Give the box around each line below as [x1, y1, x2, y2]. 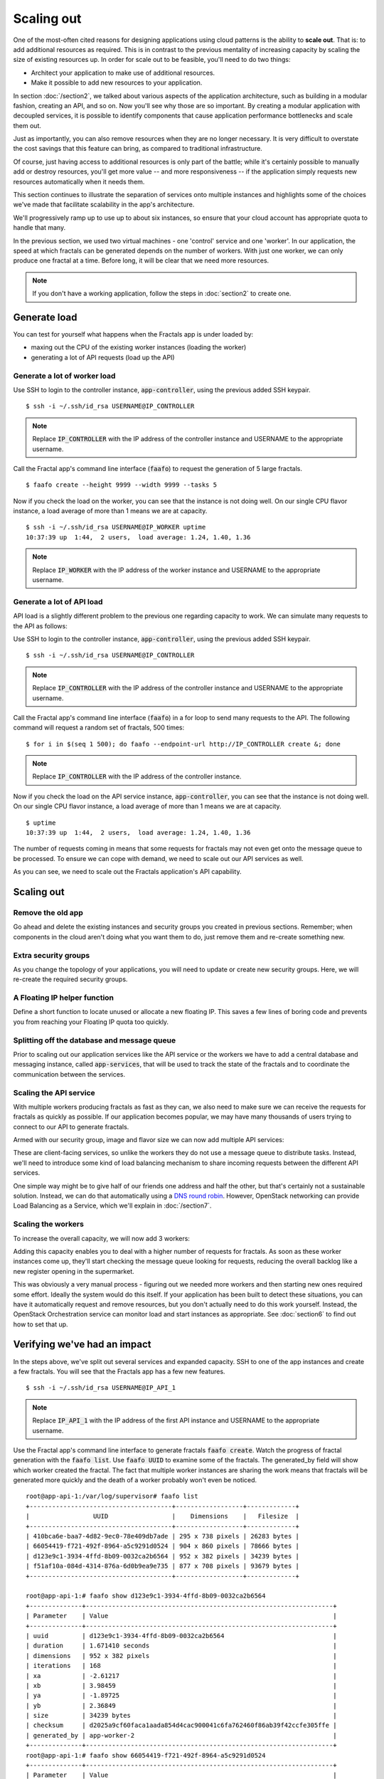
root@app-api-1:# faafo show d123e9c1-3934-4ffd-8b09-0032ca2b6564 [26, 1592, 266, 1600]
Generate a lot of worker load [13, 371, 116, 381]
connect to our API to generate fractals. [13, 1122, 129, 1131]
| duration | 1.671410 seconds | [26, 1642, 337, 1650]
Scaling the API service [13, 1087, 95, 1097]
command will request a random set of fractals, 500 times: [13, 723, 185, 732]
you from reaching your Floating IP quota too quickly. [13, 1018, 169, 1026]
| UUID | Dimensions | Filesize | [26, 1512, 300, 1521]
